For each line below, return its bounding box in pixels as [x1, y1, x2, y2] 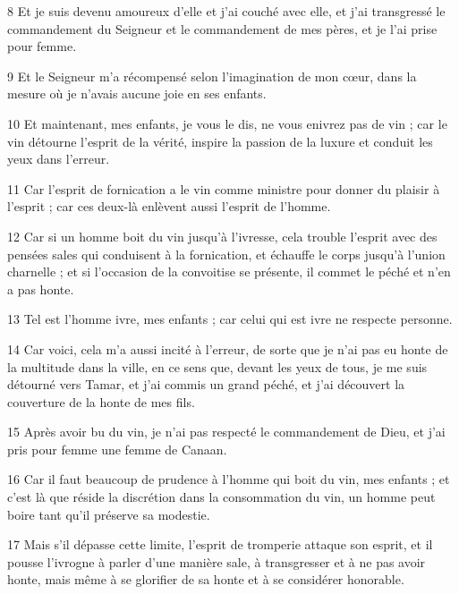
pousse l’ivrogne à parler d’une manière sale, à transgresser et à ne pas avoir [7, 552, 426, 571]
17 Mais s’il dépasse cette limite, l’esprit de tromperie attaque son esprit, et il [7, 535, 433, 554]
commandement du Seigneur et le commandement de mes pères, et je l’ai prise [7, 19, 438, 38]
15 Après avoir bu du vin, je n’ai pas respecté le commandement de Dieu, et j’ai [7, 422, 446, 441]
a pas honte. [7, 279, 74, 298]
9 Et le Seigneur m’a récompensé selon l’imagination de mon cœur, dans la [7, 66, 417, 85]
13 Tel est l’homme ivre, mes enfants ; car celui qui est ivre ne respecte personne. [7, 310, 453, 328]
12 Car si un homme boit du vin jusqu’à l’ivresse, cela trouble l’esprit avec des [7, 226, 438, 245]
